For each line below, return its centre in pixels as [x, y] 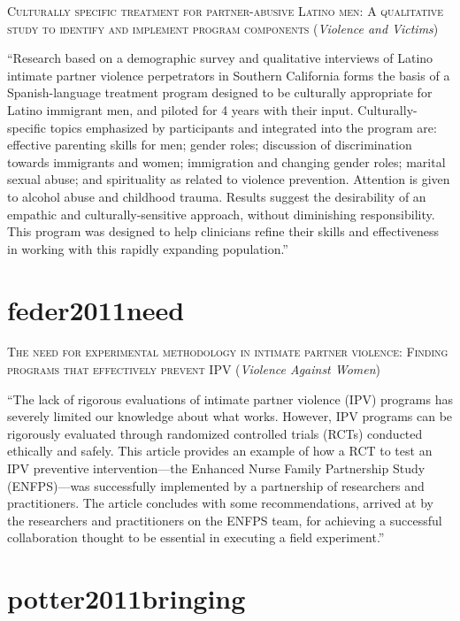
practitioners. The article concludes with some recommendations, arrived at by [220, 503]
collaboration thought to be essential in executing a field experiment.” [196, 537]
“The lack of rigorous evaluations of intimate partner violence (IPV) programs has [230, 399]
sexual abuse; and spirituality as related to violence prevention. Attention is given [229, 179]
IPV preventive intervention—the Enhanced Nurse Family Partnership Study [216, 468]
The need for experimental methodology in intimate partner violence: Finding [228, 352]
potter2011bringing [126, 598]
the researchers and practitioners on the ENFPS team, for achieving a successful [225, 520]
